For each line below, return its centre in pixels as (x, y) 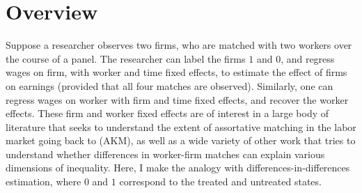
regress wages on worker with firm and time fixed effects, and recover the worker (177, 99)
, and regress (308, 58)
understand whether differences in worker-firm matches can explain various (165, 154)
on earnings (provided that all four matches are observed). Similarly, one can (170, 85)
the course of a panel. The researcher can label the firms (126, 58)
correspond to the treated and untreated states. (220, 182)
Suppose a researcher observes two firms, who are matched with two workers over (179, 45)
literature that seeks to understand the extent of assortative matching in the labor (181, 126)
